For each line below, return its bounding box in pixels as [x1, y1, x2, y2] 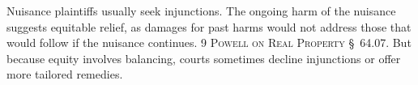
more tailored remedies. [6, 66, 123, 83]
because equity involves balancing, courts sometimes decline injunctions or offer [6, 49, 401, 66]
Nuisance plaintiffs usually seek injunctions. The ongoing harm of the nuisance [6, 2, 396, 19]
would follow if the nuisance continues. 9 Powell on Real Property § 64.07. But [6, 34, 412, 51]
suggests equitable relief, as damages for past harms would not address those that [6, 18, 412, 35]
